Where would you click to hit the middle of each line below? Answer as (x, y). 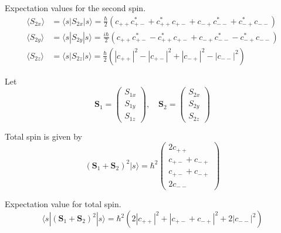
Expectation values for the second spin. (75, 8)
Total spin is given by (43, 136)
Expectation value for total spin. (63, 204)
